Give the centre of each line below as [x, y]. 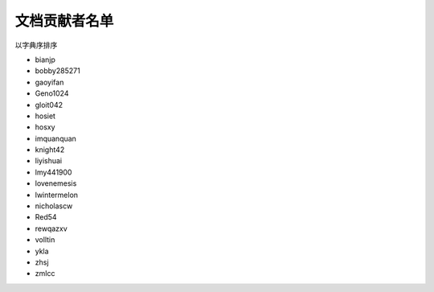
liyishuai [49, 161]
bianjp [45, 60]
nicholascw [54, 206]
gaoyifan [49, 82]
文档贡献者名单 [64, 21]
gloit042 [49, 105]
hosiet [45, 116]
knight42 [50, 150]
